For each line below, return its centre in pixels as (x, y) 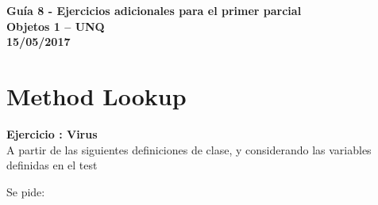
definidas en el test (52, 165)
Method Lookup (96, 95)
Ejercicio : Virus (52, 133)
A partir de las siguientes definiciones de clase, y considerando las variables (189, 149)
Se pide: (26, 191)
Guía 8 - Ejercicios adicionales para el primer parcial (154, 10)
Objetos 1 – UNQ (56, 26)
